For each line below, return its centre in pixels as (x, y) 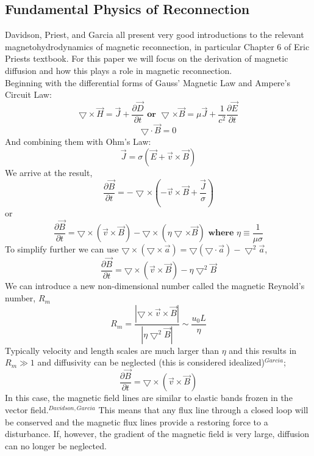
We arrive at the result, (49, 172)
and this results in (263, 350)
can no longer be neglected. (56, 445)
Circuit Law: (28, 94)
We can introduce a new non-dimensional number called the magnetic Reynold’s (155, 286)
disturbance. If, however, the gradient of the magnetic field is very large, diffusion (157, 434)
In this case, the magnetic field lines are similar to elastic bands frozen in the (149, 398)
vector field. (27, 409)
